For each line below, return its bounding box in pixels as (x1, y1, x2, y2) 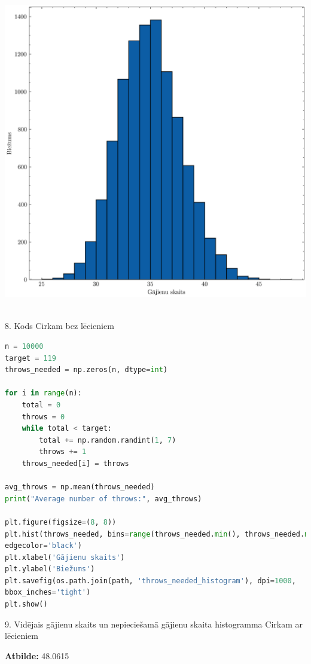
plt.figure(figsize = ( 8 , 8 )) (5, 517, 117, 526)
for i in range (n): (5, 389, 82, 398)
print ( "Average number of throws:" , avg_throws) (5, 494, 202, 503)
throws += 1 (39, 447, 87, 456)
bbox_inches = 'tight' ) (5, 588, 91, 597)
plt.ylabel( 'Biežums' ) (5, 565, 95, 574)
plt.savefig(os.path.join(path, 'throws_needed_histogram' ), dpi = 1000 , (5, 576, 296, 585)
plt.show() (5, 600, 48, 609)
